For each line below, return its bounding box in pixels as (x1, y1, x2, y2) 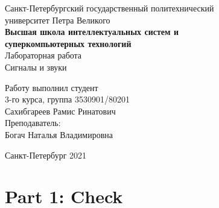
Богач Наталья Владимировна (5, 128, 113, 140)
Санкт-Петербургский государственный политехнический (5, 2, 214, 14)
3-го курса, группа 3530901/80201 (5, 93, 130, 106)
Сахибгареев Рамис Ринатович (5, 104, 116, 117)
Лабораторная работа (5, 49, 82, 61)
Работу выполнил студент (5, 81, 98, 93)
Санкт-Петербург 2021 (5, 148, 87, 161)
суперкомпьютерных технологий (5, 37, 132, 49)
